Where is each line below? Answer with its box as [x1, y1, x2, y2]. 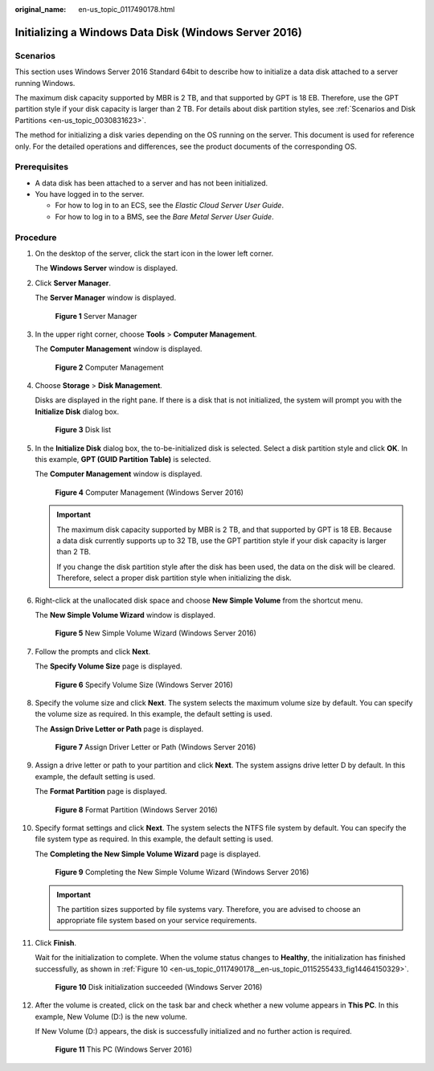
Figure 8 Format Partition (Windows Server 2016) [55, 804, 219, 815]
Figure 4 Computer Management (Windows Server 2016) [55, 487, 244, 497]
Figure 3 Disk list [55, 425, 112, 435]
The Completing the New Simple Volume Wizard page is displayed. [35, 848, 261, 859]
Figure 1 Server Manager [55, 311, 137, 321]
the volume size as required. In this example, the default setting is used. [35, 709, 272, 719]
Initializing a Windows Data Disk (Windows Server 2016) [14, 25, 303, 39]
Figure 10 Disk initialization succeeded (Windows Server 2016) [55, 982, 263, 991]
